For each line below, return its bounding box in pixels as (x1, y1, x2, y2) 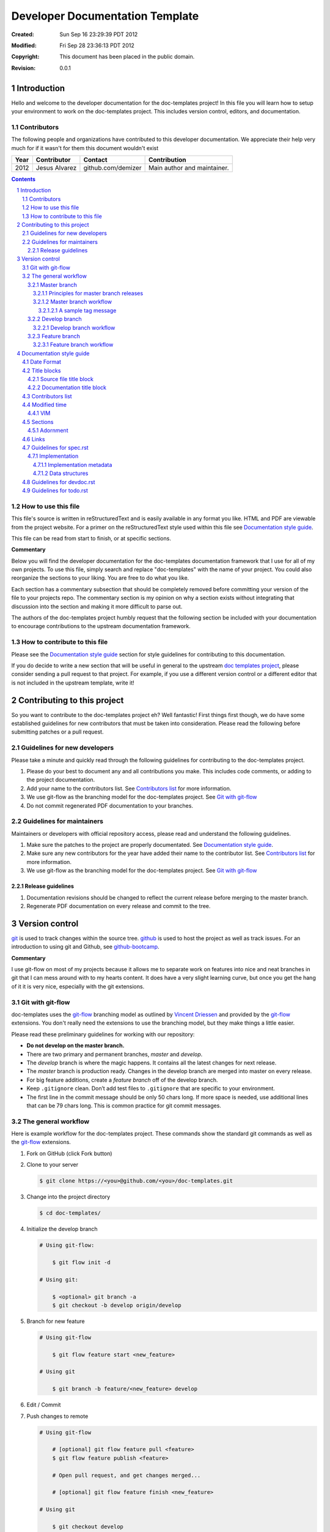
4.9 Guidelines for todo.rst (22, 487, 88, 494)
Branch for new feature (26, 1318, 85, 1325)
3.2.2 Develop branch (28, 316, 82, 323)
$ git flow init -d (52, 1259, 111, 1265)
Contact (83, 155, 108, 164)
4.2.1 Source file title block (28, 375, 94, 382)
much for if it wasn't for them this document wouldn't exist (11, 144, 159, 151)
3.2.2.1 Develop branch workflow (32, 324, 116, 331)
